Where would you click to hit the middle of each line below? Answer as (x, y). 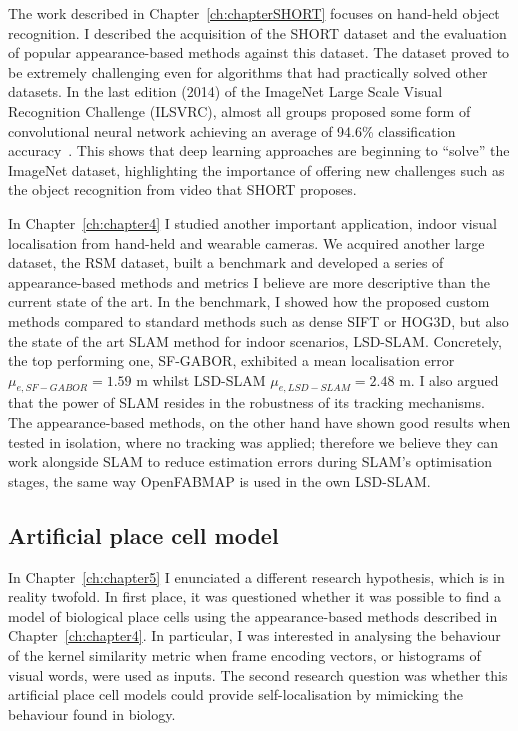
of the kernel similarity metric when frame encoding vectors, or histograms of (244, 655)
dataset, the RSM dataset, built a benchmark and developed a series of (226, 262)
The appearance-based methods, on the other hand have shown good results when (259, 422)
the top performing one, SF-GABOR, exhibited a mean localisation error (231, 360)
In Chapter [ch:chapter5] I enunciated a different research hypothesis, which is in (256, 576)
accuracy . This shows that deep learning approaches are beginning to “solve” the (259, 150)
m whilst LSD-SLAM (201, 379)
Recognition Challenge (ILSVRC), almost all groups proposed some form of (239, 110)
